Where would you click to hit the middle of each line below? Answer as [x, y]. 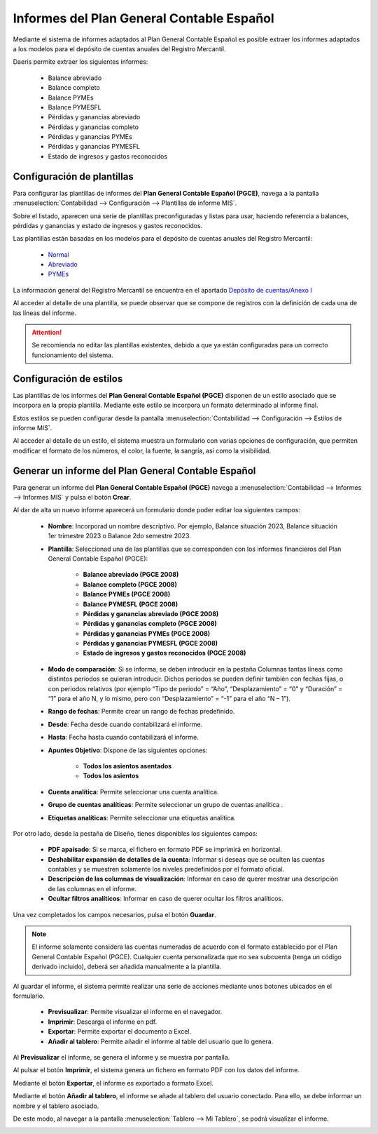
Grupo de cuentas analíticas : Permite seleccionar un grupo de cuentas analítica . [166, 805]
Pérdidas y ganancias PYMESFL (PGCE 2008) [150, 643]
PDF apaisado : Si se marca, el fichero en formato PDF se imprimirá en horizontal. [165, 850]
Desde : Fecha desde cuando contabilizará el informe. [125, 724]
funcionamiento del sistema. [72, 355]
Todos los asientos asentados [127, 766]
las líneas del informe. [44, 313]
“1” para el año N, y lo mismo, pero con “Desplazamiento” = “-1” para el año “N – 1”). [169, 699]
